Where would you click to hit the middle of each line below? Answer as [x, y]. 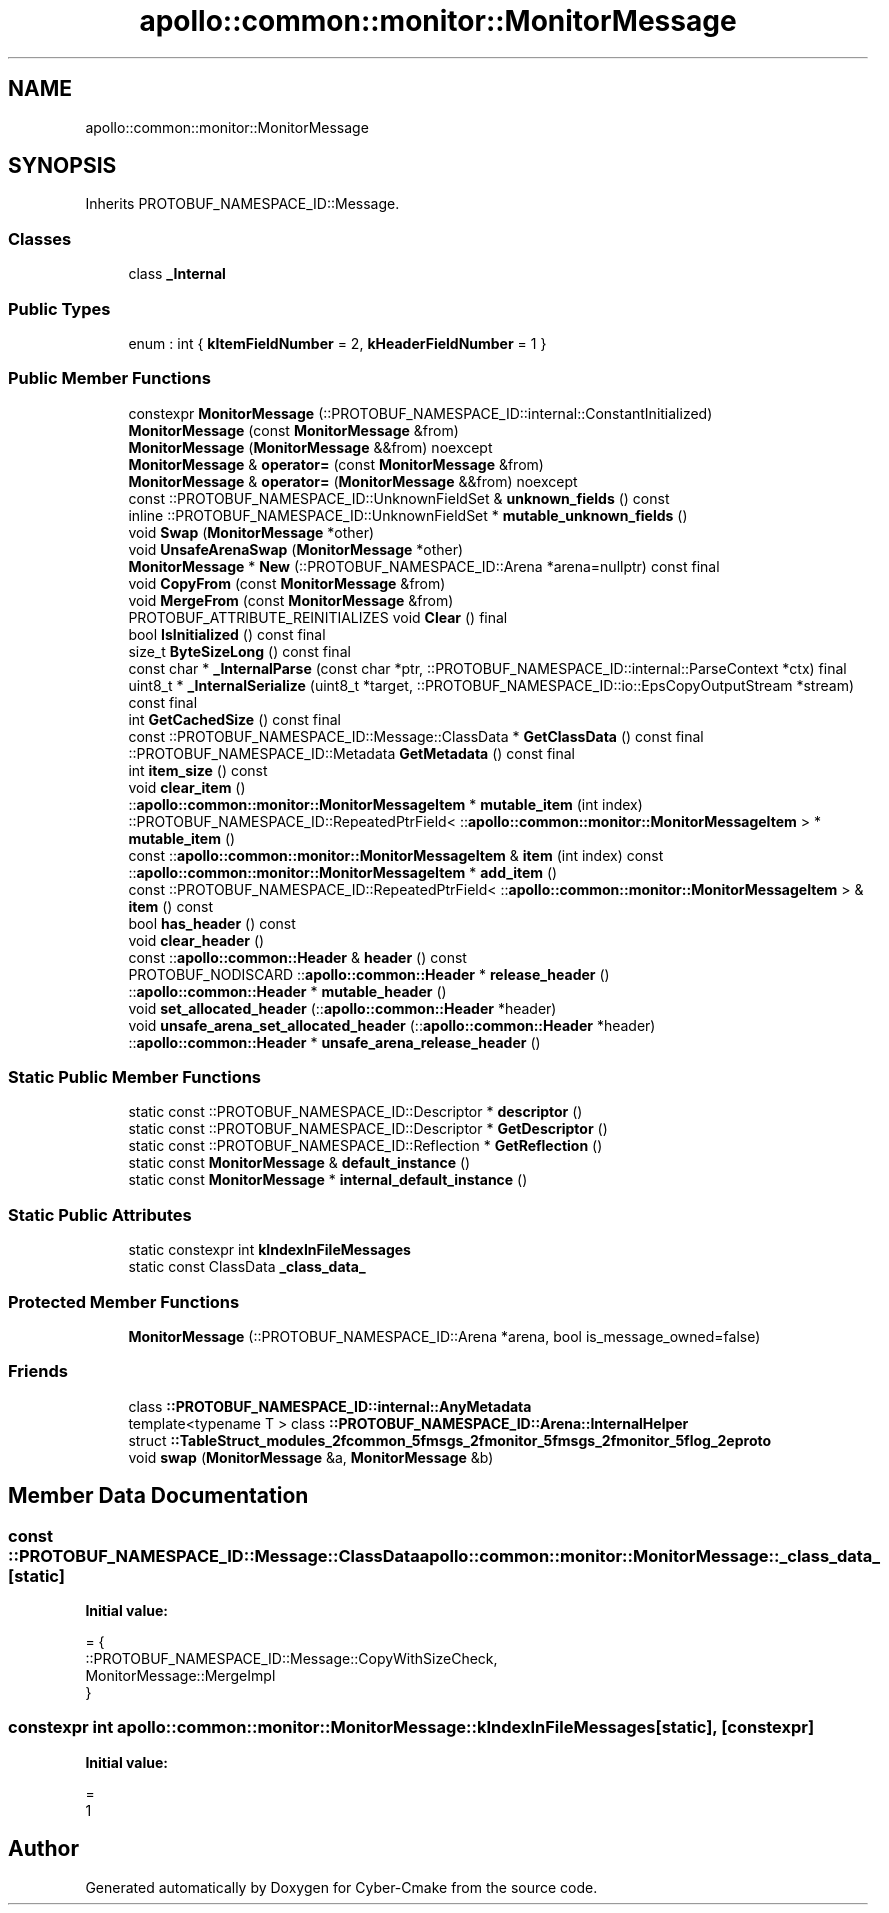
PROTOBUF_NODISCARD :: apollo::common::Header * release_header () [369, 974]
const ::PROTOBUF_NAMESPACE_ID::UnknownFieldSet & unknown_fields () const [399, 498]
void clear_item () [187, 787]
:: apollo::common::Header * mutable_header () [287, 991]
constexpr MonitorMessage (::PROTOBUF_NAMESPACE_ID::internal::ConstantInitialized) [420, 413]
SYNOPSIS [62, 166]
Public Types [59, 308]
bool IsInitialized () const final [227, 634]
